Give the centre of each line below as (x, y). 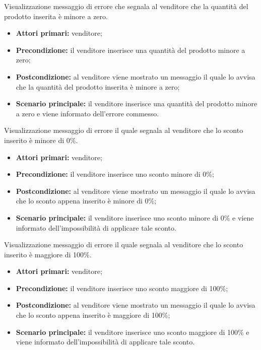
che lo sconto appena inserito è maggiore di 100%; (93, 315)
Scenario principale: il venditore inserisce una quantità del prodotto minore (137, 103)
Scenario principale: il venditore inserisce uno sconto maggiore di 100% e (133, 332)
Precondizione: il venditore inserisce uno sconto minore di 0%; (115, 174)
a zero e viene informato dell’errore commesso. (87, 113)
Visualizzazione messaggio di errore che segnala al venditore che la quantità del (126, 6)
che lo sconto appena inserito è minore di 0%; (86, 201)
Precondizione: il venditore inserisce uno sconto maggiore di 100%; (122, 288)
